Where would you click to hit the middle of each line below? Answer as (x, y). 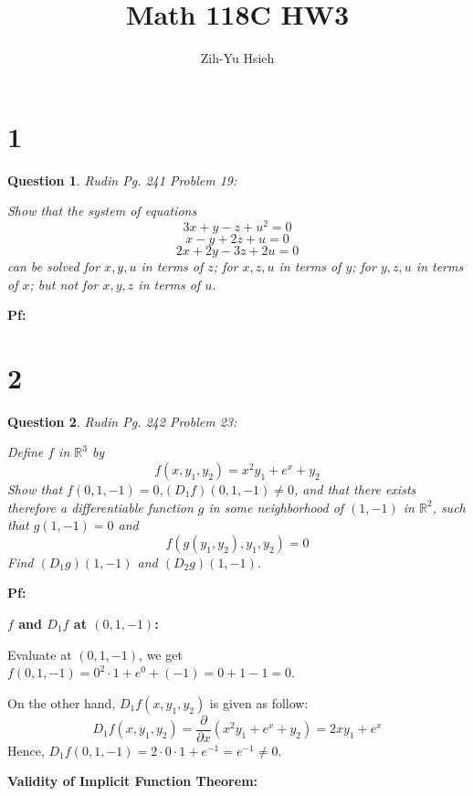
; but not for (64, 284)
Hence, (26, 750)
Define (26, 452)
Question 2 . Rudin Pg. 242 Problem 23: (122, 421)
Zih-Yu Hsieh (237, 58)
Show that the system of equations (102, 211)
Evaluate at (40, 654)
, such (449, 507)
